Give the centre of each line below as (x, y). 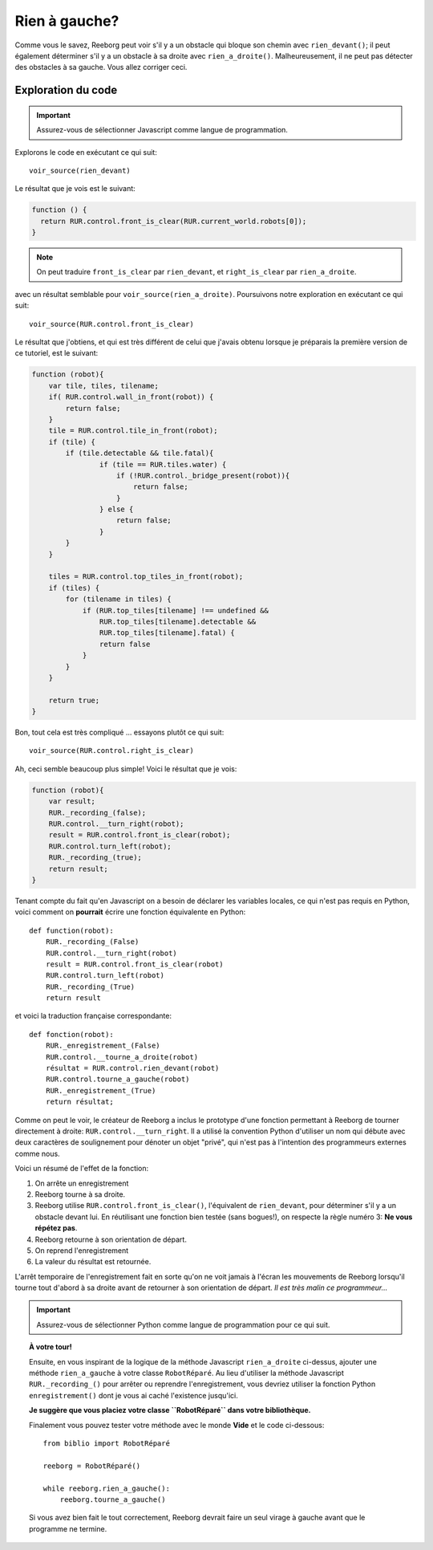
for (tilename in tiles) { (118, 599)
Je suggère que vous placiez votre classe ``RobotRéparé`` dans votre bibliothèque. (170, 1410)
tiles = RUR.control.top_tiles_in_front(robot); (146, 577)
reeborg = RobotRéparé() (91, 1466)
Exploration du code (66, 90)
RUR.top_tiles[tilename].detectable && (178, 621)
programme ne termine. (68, 1528)
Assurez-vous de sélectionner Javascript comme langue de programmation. (162, 130)
